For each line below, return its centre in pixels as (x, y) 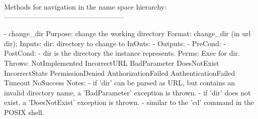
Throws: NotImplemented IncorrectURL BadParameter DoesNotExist (112, 63)
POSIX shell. (24, 112)
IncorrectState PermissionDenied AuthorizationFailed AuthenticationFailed (120, 73)
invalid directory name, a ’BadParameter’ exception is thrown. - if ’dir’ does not (127, 92)
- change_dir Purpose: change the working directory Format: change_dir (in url (127, 33)
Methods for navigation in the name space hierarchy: (85, 7)
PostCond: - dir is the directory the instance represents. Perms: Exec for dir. (122, 53)
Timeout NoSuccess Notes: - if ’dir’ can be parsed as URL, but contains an (120, 83)
